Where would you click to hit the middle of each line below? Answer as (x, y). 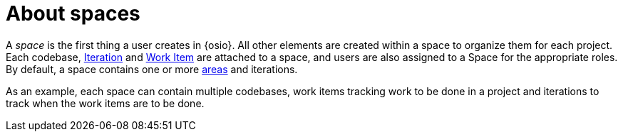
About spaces (73, 13)
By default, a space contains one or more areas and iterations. (152, 69)
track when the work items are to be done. (105, 103)
